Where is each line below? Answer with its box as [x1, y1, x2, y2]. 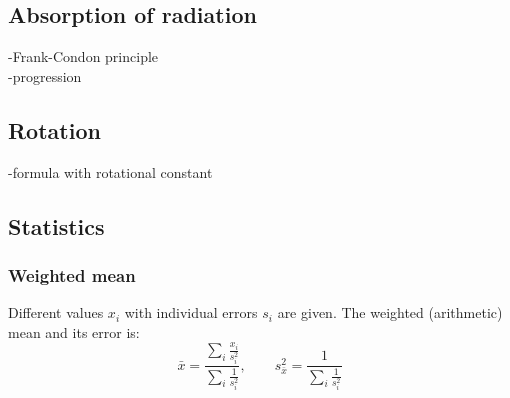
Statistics [8, 210, 105, 241]
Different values [8, 302, 104, 323]
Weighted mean [8, 262, 136, 287]
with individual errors [124, 302, 258, 323]
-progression [8, 65, 82, 86]
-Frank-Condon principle [8, 46, 159, 67]
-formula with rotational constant [8, 161, 213, 182]
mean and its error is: [8, 321, 140, 342]
